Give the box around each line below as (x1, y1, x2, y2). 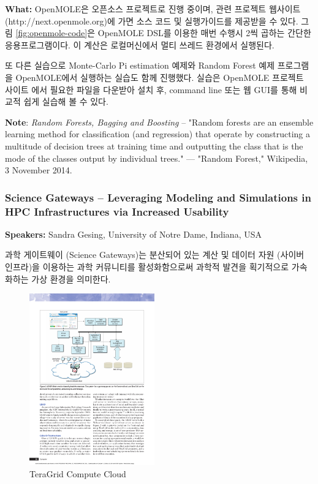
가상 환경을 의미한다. (31, 272, 111, 285)
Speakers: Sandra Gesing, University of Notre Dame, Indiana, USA (5, 227, 262, 240)
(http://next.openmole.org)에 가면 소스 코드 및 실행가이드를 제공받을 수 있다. (5, 14, 298, 27)
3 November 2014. (5, 164, 72, 176)
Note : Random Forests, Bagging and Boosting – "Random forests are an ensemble (5, 115, 314, 128)
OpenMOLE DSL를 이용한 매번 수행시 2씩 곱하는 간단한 (97, 26, 311, 39)
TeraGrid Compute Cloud (29, 467, 126, 480)
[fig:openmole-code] (15, 26, 88, 39)
